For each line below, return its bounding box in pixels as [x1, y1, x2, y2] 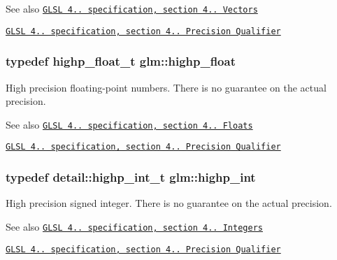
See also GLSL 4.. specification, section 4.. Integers [6, 219, 263, 233]
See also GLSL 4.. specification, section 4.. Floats [6, 117, 253, 131]
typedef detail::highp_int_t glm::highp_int [6, 168, 256, 185]
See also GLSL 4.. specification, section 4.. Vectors [6, 1, 258, 15]
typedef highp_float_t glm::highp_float [6, 52, 236, 70]
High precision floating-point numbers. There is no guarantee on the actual [6, 80, 327, 94]
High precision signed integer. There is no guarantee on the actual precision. [6, 196, 332, 210]
